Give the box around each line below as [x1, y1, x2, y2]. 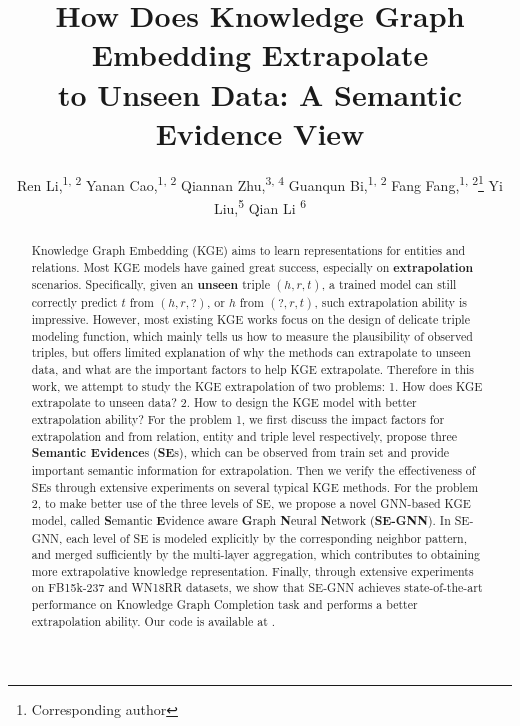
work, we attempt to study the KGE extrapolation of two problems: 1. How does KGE [31, 377, 483, 394]
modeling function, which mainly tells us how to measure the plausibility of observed [31, 327, 473, 344]
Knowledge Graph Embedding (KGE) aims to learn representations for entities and [31, 241, 466, 258]
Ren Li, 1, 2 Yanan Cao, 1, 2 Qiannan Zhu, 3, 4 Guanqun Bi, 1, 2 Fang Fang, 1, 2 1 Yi [17, 171, 503, 195]
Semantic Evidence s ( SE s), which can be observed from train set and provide [31, 444, 450, 462]
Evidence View [155, 112, 365, 153]
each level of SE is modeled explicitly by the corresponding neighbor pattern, [66, 529, 468, 546]
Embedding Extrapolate [91, 34, 429, 75]
